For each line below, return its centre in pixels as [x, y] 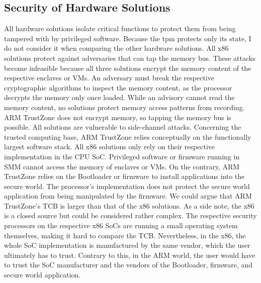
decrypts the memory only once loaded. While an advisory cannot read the [119, 97]
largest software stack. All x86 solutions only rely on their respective [110, 147]
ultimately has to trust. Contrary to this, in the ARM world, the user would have [130, 255]
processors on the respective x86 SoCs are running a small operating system [121, 225]
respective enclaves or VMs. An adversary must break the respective [109, 78]
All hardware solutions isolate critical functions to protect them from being [120, 28]
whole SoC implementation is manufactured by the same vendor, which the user [127, 245]
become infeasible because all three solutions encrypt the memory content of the [128, 68]
